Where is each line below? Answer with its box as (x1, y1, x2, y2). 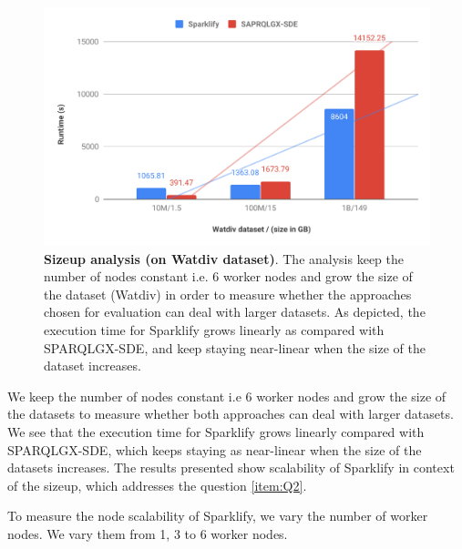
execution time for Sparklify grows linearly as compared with (44, 320, 385, 340)
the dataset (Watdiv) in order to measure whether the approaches (44, 284, 412, 303)
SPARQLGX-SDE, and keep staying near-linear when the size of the (44, 338, 426, 357)
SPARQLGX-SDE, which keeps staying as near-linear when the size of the (7, 440, 422, 459)
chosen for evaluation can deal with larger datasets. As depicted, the (44, 302, 426, 321)
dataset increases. (44, 356, 141, 375)
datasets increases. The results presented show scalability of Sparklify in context (7, 458, 455, 477)
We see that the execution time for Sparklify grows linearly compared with (7, 422, 425, 442)
